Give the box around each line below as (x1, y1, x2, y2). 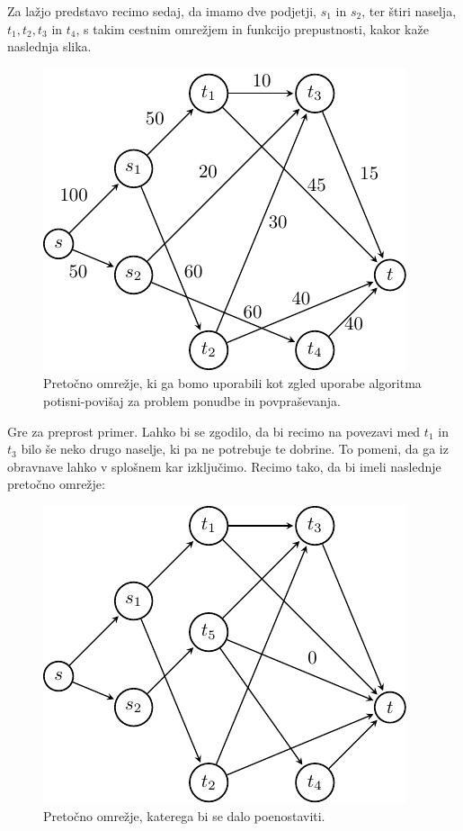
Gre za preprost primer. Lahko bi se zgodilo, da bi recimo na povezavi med (7, 421, 421, 440)
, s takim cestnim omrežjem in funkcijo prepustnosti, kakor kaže (76, 19, 429, 38)
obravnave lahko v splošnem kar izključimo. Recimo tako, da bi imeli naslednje (7, 456, 441, 475)
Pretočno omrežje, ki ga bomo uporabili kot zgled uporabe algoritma (43, 374, 422, 393)
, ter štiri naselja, (361, 2, 457, 20)
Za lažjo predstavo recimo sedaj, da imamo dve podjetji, (7, 2, 317, 20)
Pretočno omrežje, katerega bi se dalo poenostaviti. (43, 806, 325, 825)
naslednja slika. (7, 37, 92, 56)
